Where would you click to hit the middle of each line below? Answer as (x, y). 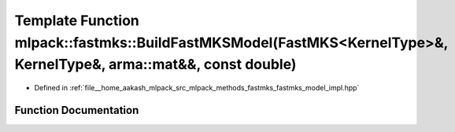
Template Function (77, 20)
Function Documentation (77, 110)
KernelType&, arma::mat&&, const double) (155, 65)
